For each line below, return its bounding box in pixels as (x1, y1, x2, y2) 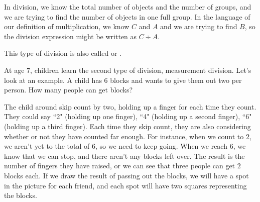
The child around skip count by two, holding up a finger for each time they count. (4, 101, 256, 112)
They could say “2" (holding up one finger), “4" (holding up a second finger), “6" (4, 111, 252, 122)
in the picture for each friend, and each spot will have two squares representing (4, 180, 247, 190)
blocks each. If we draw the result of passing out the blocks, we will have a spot (4, 170, 249, 180)
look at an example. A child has (4, 74, 102, 85)
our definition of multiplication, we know (4, 21, 129, 32)
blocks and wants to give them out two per (110, 74, 242, 85)
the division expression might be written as (4, 31, 137, 41)
